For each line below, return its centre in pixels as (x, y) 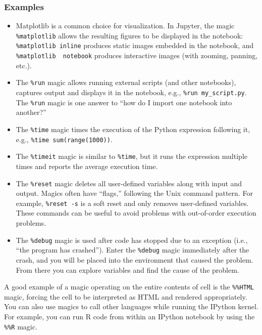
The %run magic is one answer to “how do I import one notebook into (124, 102)
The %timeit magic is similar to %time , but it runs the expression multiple (132, 156)
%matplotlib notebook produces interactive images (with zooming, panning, (137, 55)
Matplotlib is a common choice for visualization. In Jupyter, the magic (125, 26)
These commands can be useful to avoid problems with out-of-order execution (136, 213)
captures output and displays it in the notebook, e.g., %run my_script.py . (131, 92)
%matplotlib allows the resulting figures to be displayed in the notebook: (129, 35)
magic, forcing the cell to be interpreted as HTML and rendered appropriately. (126, 296)
